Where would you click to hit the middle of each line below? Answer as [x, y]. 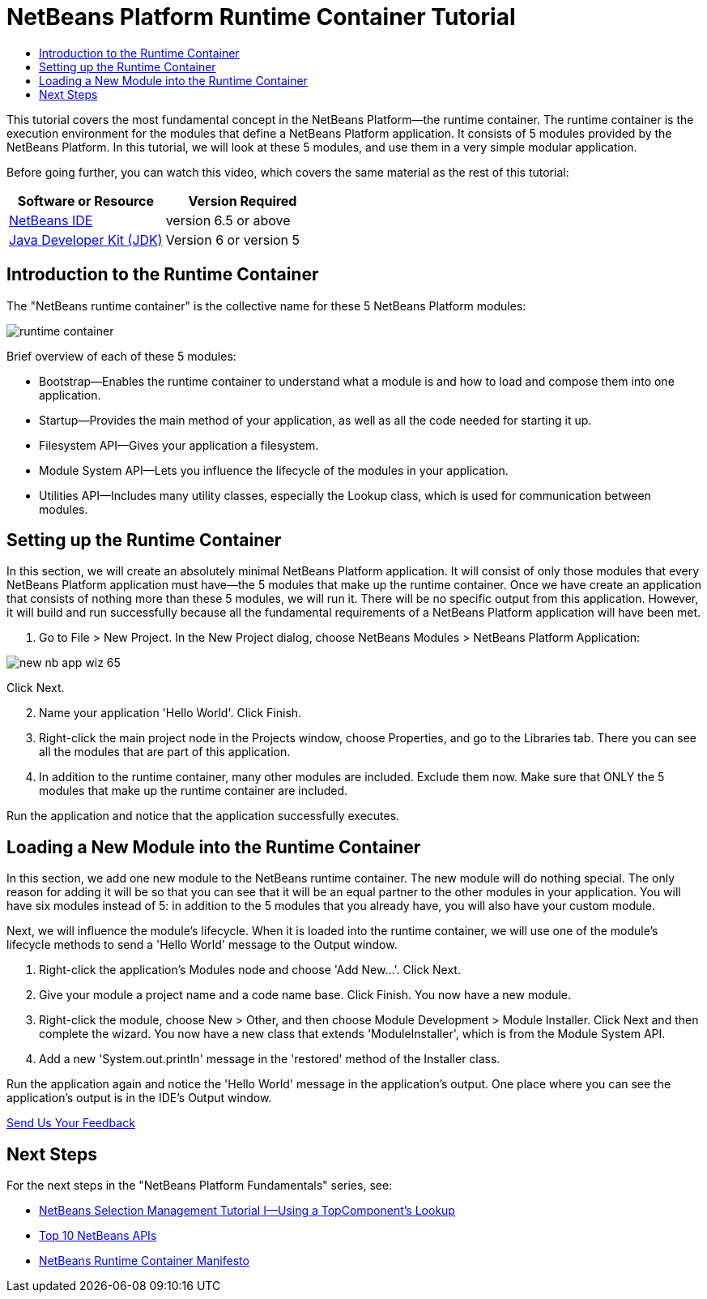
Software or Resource [85, 201]
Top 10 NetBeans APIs [98, 1236]
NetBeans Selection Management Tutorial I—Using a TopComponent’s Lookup [247, 1211]
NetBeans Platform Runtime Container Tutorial [261, 17]
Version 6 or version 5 [233, 239]
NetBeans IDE [51, 220]
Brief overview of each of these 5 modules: [121, 356]
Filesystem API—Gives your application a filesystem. [179, 445]
